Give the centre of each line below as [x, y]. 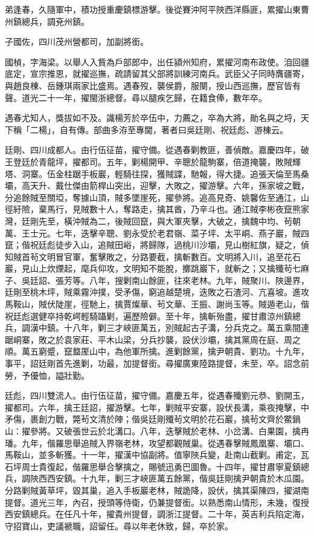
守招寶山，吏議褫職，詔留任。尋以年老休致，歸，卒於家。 [119, 525]
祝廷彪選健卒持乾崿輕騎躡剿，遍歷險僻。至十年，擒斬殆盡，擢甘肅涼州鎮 [149, 315]
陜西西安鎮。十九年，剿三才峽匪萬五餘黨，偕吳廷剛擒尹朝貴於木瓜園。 [169, 478]
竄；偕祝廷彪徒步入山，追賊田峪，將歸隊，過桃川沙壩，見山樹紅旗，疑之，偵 [157, 245]
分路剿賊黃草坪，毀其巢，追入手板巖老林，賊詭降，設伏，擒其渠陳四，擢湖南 [157, 490]
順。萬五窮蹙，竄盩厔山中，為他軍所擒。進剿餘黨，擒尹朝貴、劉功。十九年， [157, 351]
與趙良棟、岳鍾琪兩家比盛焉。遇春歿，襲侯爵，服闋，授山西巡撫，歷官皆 [149, 85]
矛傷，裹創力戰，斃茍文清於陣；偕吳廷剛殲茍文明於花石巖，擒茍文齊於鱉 [149, 419]
